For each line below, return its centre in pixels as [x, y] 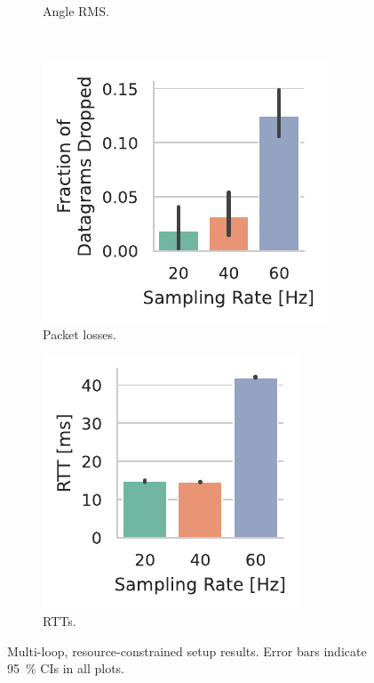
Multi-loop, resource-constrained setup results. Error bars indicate [187, 650]
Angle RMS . [76, 11]
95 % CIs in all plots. [66, 668]
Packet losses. [80, 333]
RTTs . [60, 620]
